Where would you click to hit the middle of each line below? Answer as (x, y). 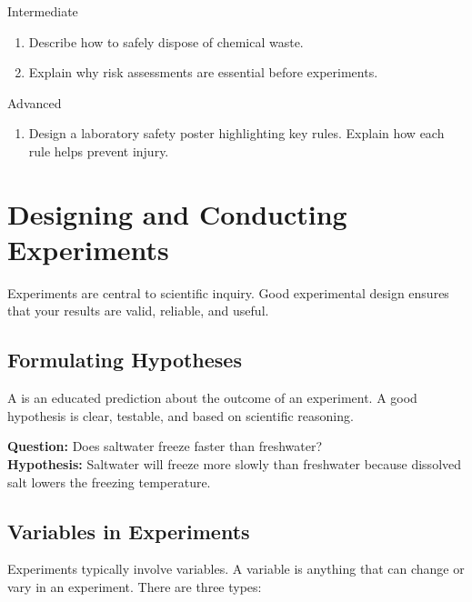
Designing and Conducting (177, 213)
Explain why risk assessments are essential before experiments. (203, 72)
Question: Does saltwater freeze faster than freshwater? (165, 446)
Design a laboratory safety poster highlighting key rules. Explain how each (236, 133)
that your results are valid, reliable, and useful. (138, 311)
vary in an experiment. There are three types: (135, 587)
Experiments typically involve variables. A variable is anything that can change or (236, 569)
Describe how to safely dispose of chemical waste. (166, 41)
